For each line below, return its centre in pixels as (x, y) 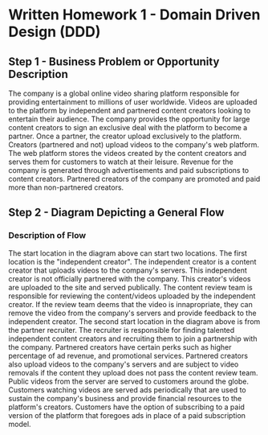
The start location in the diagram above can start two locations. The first (128, 253)
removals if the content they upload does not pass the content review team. (133, 372)
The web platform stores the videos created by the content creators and (128, 153)
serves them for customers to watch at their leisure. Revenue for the (121, 162)
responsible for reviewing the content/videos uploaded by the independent (132, 296)
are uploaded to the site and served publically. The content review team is (130, 287)
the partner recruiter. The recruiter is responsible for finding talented (122, 330)
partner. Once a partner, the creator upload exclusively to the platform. (125, 136)
